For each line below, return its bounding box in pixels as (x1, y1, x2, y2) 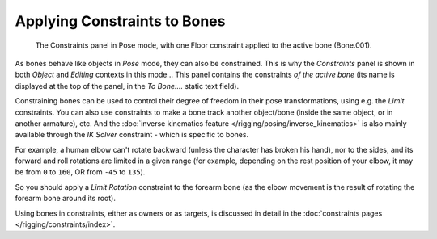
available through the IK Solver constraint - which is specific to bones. (15, 130, 249, 140)
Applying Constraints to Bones (15, 12, 226, 30)
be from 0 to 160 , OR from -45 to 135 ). (15, 167, 146, 177)
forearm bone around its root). (15, 194, 117, 203)
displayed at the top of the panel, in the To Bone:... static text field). (15, 81, 239, 90)
